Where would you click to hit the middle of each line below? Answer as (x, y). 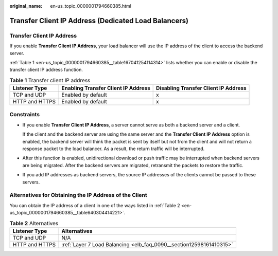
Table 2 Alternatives (34, 223)
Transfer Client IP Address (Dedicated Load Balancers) (99, 21)
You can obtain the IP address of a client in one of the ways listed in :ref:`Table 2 (95, 205)
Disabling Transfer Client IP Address (201, 88)
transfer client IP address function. (46, 70)
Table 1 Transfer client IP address (50, 80)
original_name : (26, 6)
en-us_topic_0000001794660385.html (91, 6)
